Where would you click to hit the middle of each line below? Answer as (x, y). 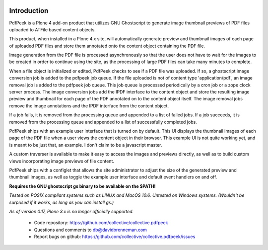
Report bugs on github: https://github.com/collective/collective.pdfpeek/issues (115, 237)
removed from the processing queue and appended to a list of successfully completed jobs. (103, 122)
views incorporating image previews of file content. (62, 161)
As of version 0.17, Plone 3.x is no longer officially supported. (71, 211)
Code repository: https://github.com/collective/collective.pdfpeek (101, 223)
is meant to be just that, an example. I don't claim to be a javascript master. (86, 145)
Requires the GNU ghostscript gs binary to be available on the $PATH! (82, 186)
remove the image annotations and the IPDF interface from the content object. (89, 106)
